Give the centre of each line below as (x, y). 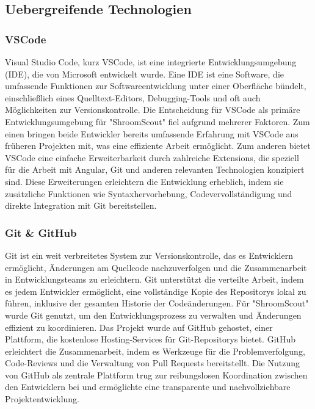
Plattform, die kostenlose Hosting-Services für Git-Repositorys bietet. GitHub (150, 339)
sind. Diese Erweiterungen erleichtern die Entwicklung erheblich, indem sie (144, 181)
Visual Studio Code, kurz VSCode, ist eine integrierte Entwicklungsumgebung (151, 62)
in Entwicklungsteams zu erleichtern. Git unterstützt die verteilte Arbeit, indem (154, 279)
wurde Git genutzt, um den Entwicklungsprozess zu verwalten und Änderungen (153, 315)
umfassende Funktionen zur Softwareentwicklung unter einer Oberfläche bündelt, (156, 86)
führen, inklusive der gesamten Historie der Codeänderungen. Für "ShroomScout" (157, 303)
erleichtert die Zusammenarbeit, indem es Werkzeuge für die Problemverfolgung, (155, 351)
